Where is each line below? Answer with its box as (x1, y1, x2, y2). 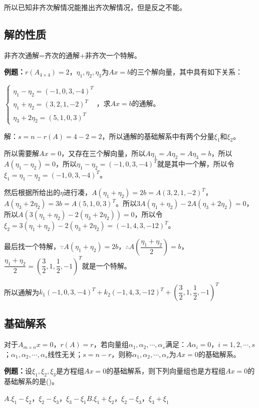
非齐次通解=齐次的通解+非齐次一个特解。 (4, 49, 141, 60)
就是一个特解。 (82, 260, 131, 270)
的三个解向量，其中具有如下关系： (130, 66, 243, 77)
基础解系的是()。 (4, 376, 59, 386)
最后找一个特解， (4, 241, 60, 251)
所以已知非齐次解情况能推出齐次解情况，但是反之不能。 (4, 2, 186, 12)
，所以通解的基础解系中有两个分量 (102, 130, 214, 141)
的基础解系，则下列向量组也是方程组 (106, 365, 226, 376)
